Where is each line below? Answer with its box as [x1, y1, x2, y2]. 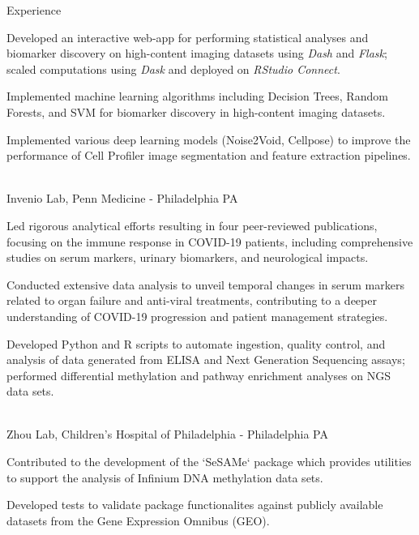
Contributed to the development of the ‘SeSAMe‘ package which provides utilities [6, 453, 412, 470]
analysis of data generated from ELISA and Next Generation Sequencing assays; [6, 351, 405, 368]
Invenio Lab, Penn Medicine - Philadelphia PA [6, 190, 238, 207]
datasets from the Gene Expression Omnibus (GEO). [6, 511, 270, 529]
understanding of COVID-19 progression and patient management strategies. [6, 307, 388, 324]
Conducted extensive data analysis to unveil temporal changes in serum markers [6, 276, 404, 293]
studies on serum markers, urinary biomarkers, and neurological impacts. [6, 249, 369, 266]
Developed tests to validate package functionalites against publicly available [6, 496, 383, 513]
